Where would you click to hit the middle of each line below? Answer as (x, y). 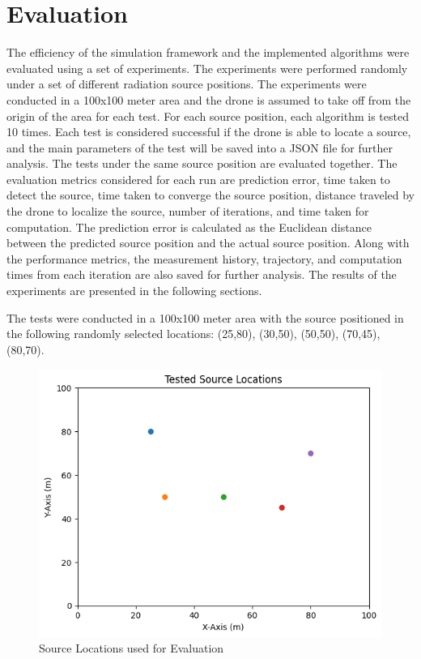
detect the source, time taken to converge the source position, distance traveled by (211, 195)
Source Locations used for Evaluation (132, 648)
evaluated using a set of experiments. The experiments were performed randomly (207, 68)
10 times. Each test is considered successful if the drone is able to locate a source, (209, 132)
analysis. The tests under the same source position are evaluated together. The (202, 163)
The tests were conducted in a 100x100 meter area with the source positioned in (205, 317)
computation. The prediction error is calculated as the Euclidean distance (189, 227)
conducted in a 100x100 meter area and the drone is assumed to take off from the (209, 99)
